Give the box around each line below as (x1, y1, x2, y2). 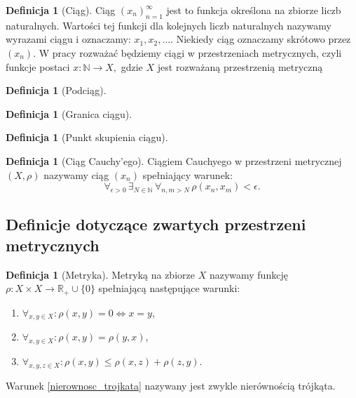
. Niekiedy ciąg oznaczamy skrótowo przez (170, 32, 351, 46)
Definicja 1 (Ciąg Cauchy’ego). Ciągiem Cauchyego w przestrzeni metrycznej (6, 153, 342, 168)
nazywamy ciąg (43, 167, 109, 182)
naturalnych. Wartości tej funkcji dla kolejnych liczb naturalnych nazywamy (6, 18, 331, 32)
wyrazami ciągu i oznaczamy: (6, 32, 131, 46)
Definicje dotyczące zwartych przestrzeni (6, 213, 306, 235)
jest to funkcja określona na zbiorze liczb (166, 3, 341, 17)
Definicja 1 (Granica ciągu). (6, 106, 132, 121)
